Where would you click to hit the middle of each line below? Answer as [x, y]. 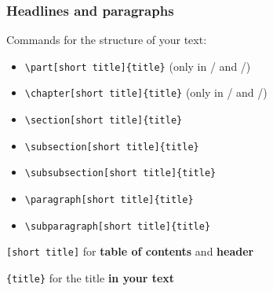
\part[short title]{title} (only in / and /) [138, 66]
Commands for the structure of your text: [107, 40]
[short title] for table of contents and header [130, 251]
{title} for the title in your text [91, 278]
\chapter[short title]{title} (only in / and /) [146, 92]
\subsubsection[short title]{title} [120, 173]
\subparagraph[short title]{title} [118, 226]
